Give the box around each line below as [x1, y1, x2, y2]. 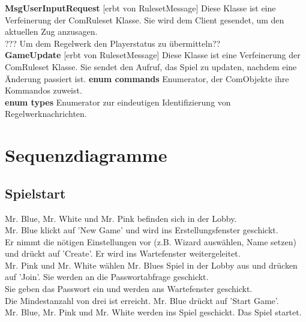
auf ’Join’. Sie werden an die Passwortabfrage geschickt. [5, 270, 209, 283]
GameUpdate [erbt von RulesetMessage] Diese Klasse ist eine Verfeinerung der [5, 49, 301, 61]
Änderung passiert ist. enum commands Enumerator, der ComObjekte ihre [5, 72, 289, 85]
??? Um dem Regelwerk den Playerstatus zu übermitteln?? [5, 37, 221, 49]
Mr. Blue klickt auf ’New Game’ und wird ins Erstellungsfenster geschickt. [5, 224, 278, 236]
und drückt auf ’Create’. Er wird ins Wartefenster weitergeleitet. [5, 247, 241, 260]
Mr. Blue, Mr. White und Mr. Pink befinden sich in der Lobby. [5, 212, 237, 224]
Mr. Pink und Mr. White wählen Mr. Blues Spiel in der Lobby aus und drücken [5, 258, 298, 271]
